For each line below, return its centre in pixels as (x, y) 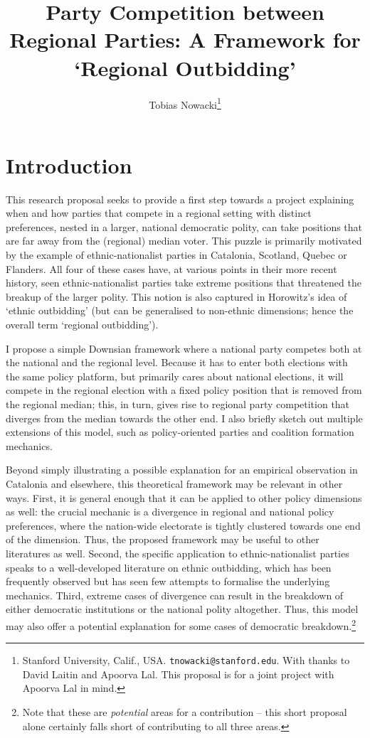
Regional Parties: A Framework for (185, 39)
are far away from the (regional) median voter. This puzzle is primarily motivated (184, 241)
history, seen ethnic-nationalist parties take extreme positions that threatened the (184, 283)
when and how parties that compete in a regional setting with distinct (159, 213)
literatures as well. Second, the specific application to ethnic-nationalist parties (178, 553)
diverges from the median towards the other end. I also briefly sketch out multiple (184, 418)
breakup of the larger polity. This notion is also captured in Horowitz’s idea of (176, 296)
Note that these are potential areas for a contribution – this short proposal (185, 712)
